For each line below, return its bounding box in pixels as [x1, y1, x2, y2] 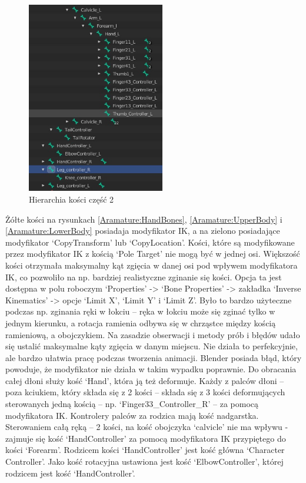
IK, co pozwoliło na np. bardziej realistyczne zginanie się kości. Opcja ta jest [5, 270, 282, 283]
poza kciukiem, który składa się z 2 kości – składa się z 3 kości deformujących [5, 386, 285, 398]
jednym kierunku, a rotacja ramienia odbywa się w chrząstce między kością [5, 316, 276, 329]
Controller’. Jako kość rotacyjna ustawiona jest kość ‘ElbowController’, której [5, 455, 284, 468]
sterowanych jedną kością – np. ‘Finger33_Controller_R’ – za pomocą [5, 398, 259, 410]
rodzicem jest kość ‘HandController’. [5, 467, 135, 479]
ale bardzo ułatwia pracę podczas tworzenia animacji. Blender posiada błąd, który [5, 351, 302, 363]
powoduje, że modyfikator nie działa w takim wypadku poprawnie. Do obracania [5, 363, 297, 375]
